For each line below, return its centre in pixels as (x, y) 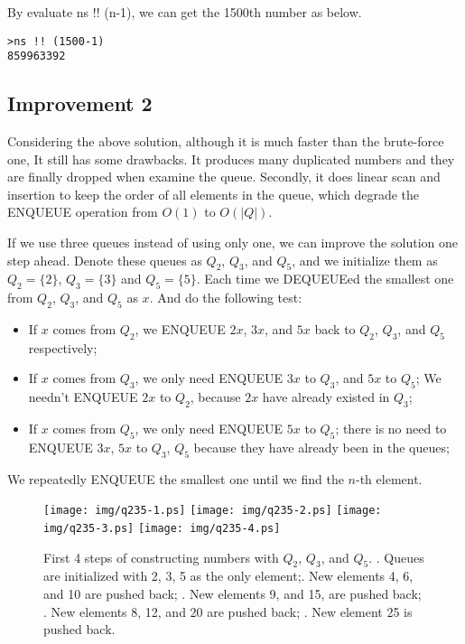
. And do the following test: (226, 298)
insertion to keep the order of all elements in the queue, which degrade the (214, 194)
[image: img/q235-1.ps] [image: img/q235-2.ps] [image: (213, 511)
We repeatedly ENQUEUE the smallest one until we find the (176, 478)
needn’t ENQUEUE (83, 397)
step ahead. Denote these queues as (105, 260)
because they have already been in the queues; (321, 447)
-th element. (389, 478)
